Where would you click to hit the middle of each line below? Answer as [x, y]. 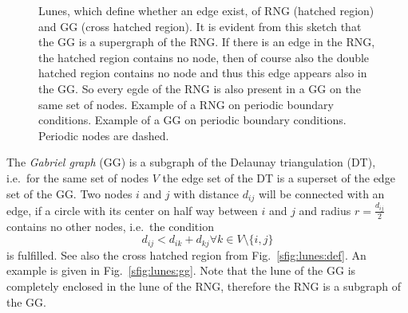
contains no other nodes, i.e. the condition [110, 226]
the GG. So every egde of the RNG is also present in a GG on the [200, 88]
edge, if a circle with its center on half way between [132, 210]
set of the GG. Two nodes [69, 193]
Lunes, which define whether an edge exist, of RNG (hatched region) [206, 10]
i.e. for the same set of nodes [77, 177]
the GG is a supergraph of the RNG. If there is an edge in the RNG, [207, 42]
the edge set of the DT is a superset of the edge [279, 177]
